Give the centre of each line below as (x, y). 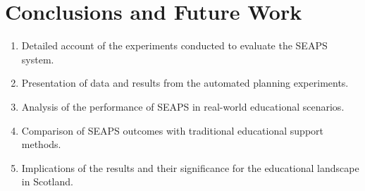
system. (38, 59)
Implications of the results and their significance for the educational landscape (190, 167)
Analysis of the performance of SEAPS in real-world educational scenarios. (183, 106)
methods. (41, 144)
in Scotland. (47, 181)
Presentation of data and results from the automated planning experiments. (185, 83)
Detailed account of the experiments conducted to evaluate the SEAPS (174, 45)
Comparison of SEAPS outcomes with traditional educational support (172, 130)
